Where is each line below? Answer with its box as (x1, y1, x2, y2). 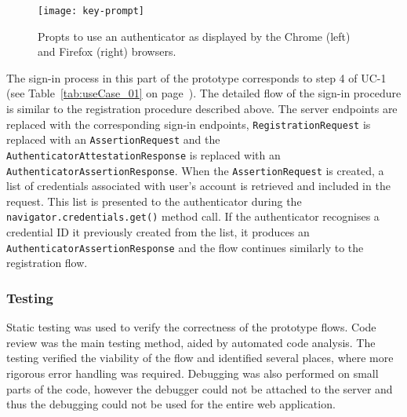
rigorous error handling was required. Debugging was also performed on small (6, 364, 379, 381)
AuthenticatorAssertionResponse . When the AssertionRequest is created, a (6, 162, 384, 178)
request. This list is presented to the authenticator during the (6, 192, 302, 209)
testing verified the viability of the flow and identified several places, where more (6, 349, 394, 366)
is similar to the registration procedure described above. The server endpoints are (6, 101, 398, 117)
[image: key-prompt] (38, 5, 145, 16)
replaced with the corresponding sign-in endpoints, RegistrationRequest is (6, 115, 371, 132)
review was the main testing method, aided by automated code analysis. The (6, 334, 376, 350)
